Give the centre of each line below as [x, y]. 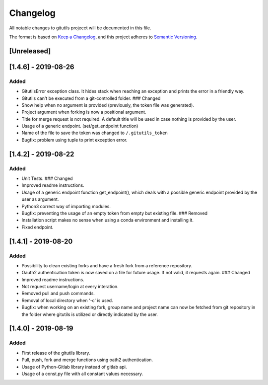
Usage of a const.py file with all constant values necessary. [82, 374]
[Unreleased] [30, 51]
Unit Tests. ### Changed [47, 178]
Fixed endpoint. [37, 227]
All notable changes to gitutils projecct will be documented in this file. [80, 28]
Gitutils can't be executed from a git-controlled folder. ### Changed [91, 98]
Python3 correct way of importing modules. [66, 206]
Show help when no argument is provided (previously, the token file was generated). [108, 105]
